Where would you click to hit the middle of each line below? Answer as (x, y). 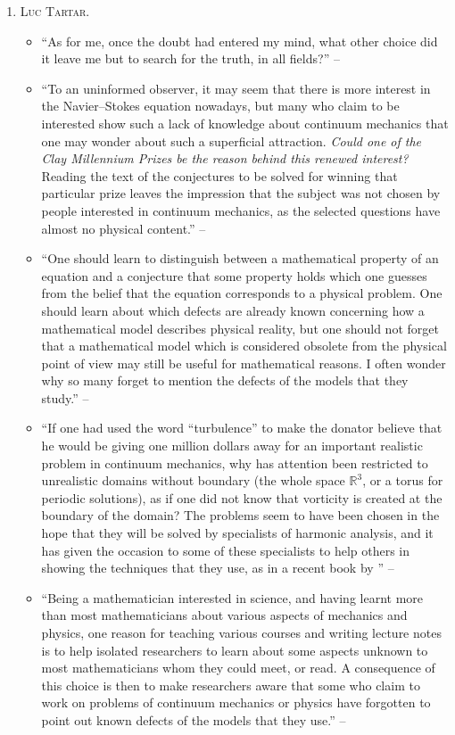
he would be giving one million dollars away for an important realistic (232, 446)
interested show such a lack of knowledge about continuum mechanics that (245, 123)
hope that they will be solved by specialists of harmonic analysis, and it (237, 533)
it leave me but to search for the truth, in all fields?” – (190, 58)
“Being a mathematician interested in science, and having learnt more (232, 597)
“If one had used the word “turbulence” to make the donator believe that (242, 428)
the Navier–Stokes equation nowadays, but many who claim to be (220, 106)
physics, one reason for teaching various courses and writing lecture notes (241, 632)
